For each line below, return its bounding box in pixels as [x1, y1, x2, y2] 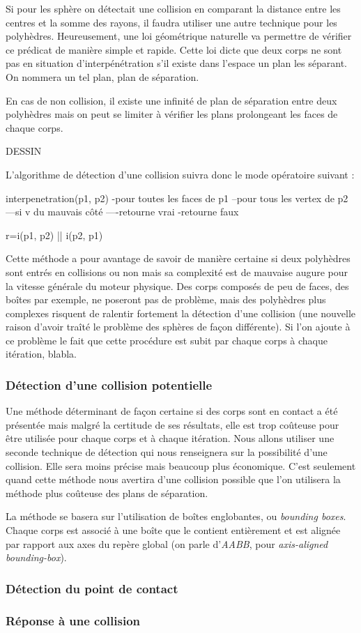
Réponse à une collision [6, 611, 141, 629]
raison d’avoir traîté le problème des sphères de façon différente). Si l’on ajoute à [6, 319, 351, 334]
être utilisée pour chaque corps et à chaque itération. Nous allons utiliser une [6, 431, 335, 445]
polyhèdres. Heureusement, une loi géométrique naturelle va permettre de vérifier [6, 29, 352, 43]
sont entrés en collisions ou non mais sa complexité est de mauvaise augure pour [6, 264, 348, 279]
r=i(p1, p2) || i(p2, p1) [6, 227, 103, 242]
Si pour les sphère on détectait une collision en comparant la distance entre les [6, 1, 341, 15]
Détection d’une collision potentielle [6, 376, 213, 393]
